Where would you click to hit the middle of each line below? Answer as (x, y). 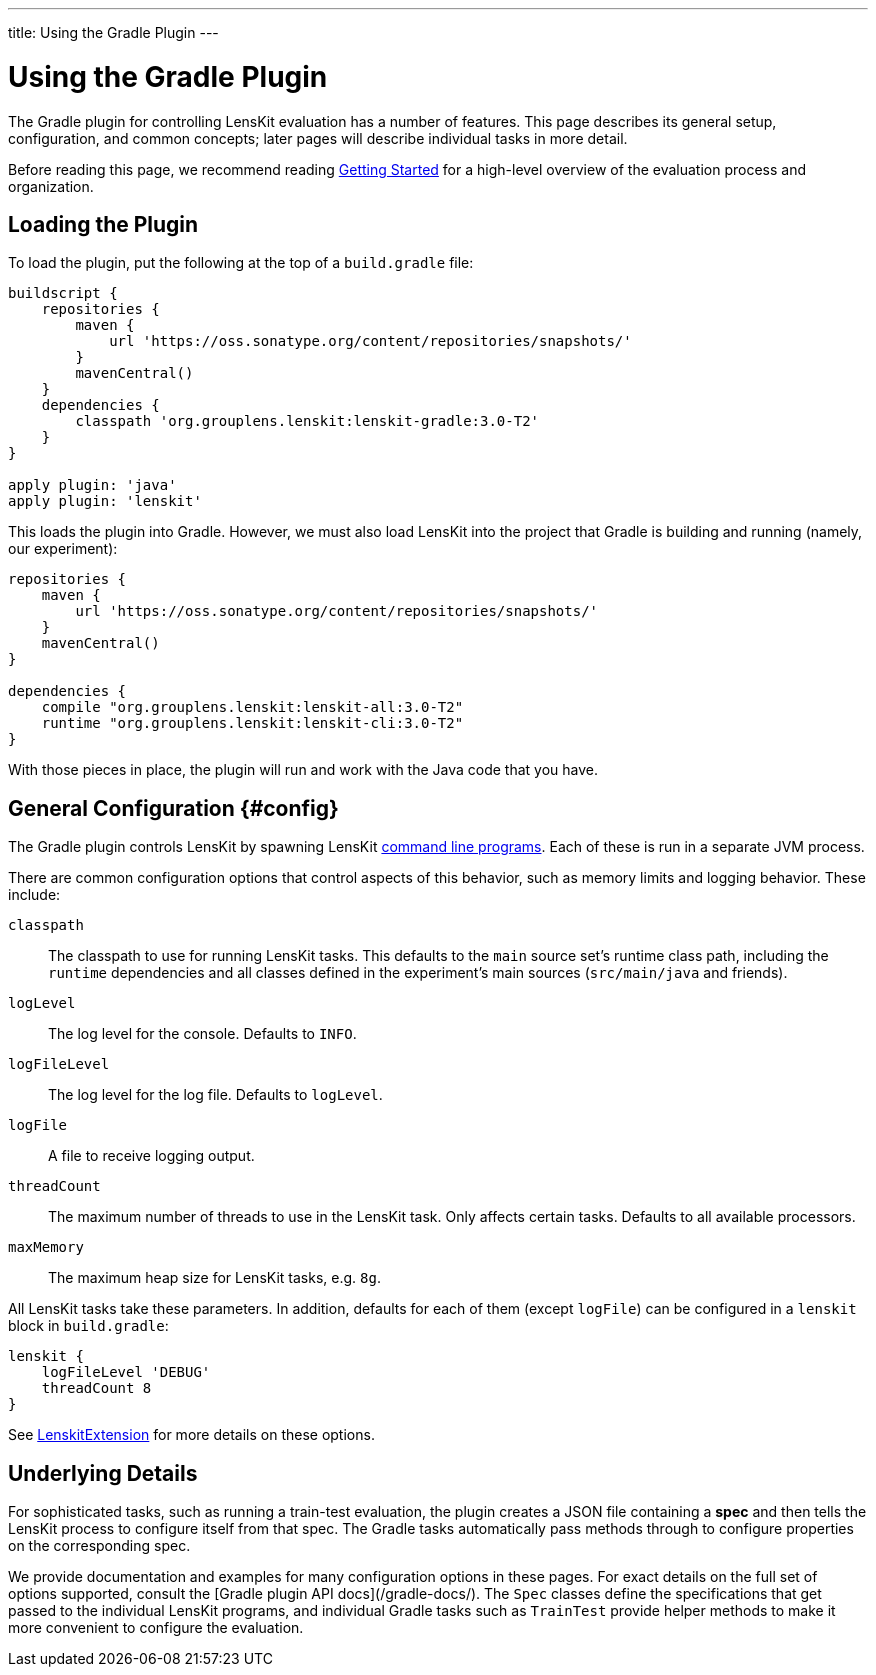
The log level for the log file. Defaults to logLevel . (215, 1095)
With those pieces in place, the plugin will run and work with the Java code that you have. (303, 770)
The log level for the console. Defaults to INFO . (202, 1034)
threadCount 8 (96, 1388)
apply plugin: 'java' (92, 485)
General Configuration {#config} (173, 808)
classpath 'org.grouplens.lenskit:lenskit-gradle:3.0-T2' (307, 421)
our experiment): (63, 549)
